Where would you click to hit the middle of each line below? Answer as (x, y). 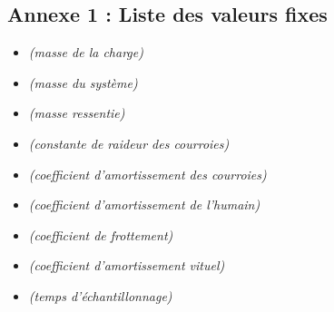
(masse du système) (83, 82)
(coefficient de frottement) (101, 234)
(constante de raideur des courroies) (129, 143)
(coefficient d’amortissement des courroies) (147, 174)
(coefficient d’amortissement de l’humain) (144, 205)
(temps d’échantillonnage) (100, 295)
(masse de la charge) (86, 52)
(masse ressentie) (77, 113)
